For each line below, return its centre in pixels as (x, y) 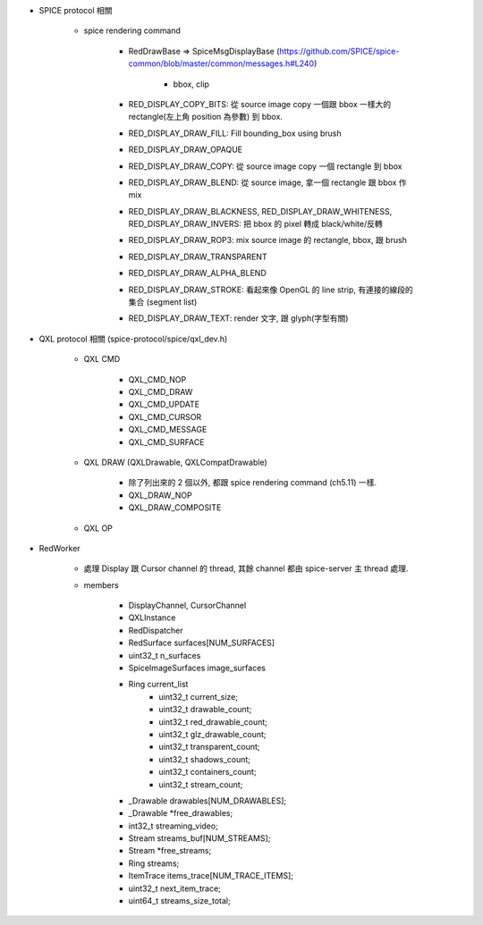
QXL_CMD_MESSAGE (168, 430)
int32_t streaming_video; (173, 826)
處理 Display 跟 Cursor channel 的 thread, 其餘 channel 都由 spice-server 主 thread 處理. (246, 568)
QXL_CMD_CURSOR (165, 416)
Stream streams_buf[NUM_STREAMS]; (199, 838)
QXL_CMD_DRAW (161, 391)
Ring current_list (158, 685)
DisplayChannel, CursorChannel (187, 605)
